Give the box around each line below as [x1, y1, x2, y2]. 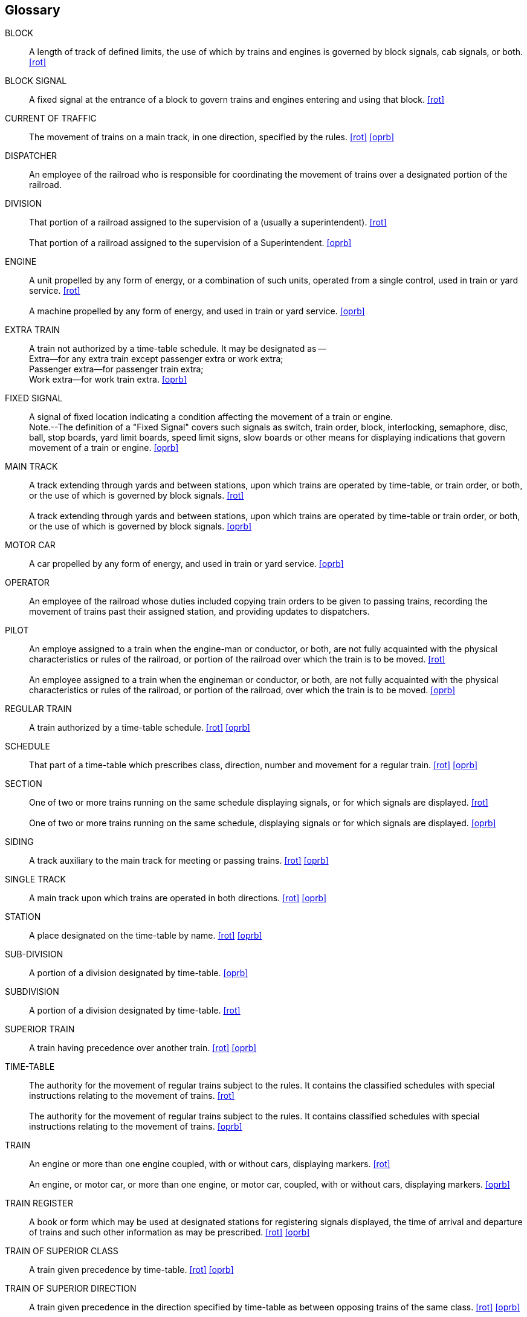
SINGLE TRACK [5, 874, 66, 885]
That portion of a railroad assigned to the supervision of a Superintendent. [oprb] [29, 238, 352, 248]
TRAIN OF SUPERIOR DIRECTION [5, 1283, 137, 1294]
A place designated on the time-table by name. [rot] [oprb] [29, 930, 262, 941]
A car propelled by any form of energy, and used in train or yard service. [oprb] [29, 558, 344, 569]
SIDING [5, 836, 34, 847]
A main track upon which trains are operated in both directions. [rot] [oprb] [29, 893, 327, 904]
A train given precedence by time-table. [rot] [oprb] [29, 1264, 234, 1275]
